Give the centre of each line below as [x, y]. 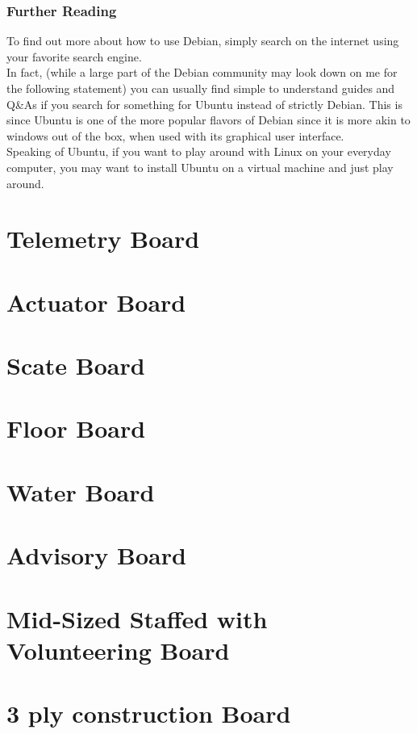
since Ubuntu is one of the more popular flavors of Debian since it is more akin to [208, 120]
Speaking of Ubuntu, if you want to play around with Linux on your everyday [199, 151]
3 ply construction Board [149, 713]
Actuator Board [96, 302]
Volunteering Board [118, 650]
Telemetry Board [103, 239]
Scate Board [76, 365]
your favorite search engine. [74, 56]
